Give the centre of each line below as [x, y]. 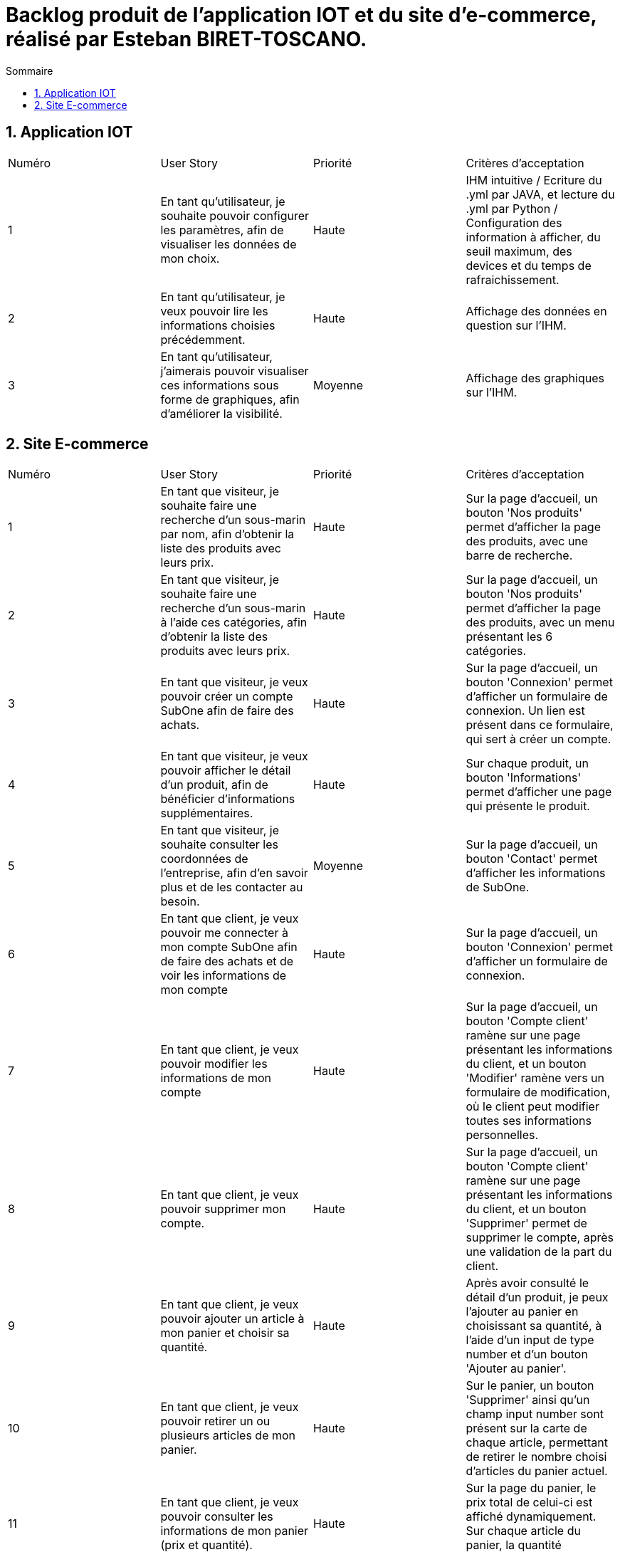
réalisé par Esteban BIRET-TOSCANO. [186, 39]
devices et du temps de [529, 265]
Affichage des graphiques [535, 378]
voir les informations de [224, 976]
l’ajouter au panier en [522, 1312]
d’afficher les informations [536, 873]
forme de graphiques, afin [230, 399]
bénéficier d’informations [228, 799]
